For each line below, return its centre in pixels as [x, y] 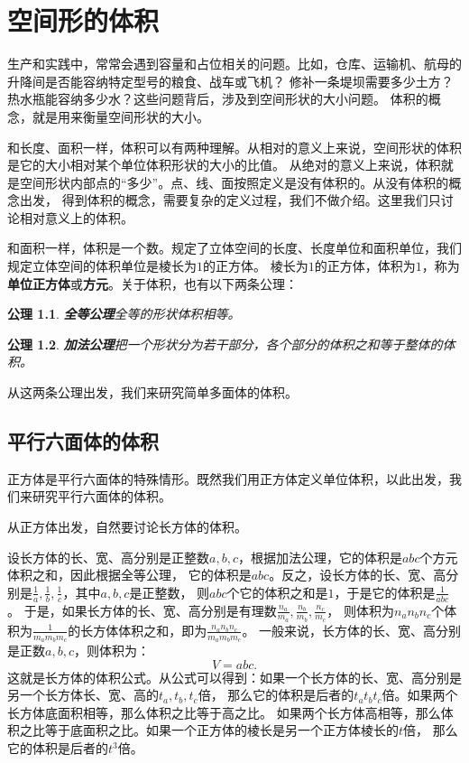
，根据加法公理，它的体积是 [320, 557]
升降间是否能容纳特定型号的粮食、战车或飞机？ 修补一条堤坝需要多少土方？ [230, 81]
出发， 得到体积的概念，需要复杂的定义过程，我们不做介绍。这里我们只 [230, 200]
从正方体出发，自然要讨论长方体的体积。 [127, 527]
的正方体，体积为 [365, 266]
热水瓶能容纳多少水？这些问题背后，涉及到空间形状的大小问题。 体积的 [218, 99]
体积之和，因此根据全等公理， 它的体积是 [129, 575]
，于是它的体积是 [385, 592]
